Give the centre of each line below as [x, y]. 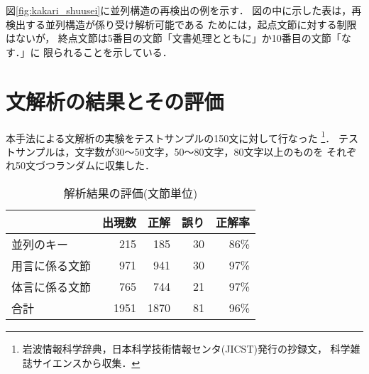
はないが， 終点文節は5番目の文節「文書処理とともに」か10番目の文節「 [174, 38]
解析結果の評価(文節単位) [131, 193]
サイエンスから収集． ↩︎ [86, 362]
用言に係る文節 [51, 265]
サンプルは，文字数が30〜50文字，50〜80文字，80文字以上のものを [169, 151]
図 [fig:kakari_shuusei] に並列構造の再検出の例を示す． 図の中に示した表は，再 [184, 10]
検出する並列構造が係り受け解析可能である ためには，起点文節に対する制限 [181, 24]
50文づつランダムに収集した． [85, 165]
